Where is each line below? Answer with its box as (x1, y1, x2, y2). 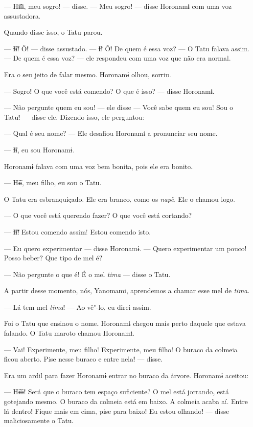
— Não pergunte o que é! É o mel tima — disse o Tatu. (4, 269, 171, 279)
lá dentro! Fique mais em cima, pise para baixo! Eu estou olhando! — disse (4, 406, 229, 416)
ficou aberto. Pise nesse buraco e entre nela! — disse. (4, 354, 163, 364)
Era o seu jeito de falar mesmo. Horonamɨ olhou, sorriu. (4, 69, 171, 79)
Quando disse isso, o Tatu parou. (4, 27, 103, 37)
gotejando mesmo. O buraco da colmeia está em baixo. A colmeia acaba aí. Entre (4, 396, 248, 406)
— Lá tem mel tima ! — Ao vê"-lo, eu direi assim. (4, 301, 151, 312)
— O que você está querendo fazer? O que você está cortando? (4, 210, 192, 220)
